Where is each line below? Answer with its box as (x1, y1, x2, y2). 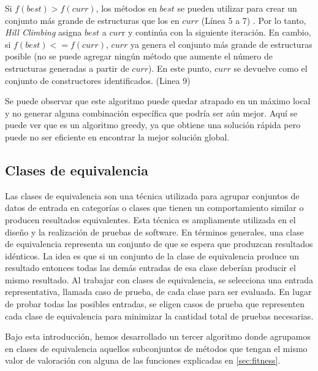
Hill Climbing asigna (5, 26, 82, 39)
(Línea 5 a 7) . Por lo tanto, (201, 13, 306, 26)
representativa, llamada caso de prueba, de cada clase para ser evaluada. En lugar (5, 285, 312, 298)
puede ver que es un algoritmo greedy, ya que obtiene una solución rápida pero (5, 118, 301, 131)
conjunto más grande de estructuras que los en (5, 13, 180, 26)
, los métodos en (96, 2, 157, 14)
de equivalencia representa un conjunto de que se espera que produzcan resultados (5, 237, 313, 250)
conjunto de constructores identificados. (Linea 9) (5, 74, 191, 86)
